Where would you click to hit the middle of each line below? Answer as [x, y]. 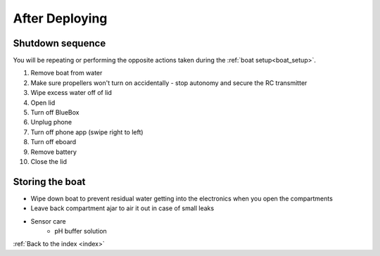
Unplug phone [51, 122]
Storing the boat [49, 182]
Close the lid [49, 161]
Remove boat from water [66, 73]
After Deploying [60, 18]
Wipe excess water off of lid [71, 93]
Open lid [43, 103]
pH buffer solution [81, 231]
